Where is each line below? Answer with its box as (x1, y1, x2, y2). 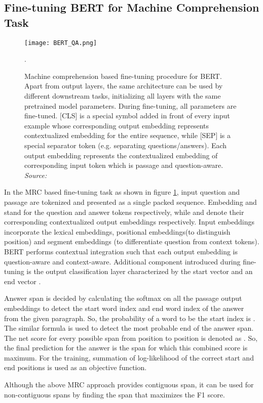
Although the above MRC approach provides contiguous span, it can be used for (4, 379, 254, 390)
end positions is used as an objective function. (4, 362, 147, 373)
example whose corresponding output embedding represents (24, 120, 209, 130)
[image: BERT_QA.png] (24, 39, 97, 47)
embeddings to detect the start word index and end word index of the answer (4, 302, 244, 313)
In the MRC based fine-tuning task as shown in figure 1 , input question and (4, 187, 240, 197)
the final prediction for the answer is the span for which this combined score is (4, 342, 248, 353)
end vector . (4, 276, 41, 286)
